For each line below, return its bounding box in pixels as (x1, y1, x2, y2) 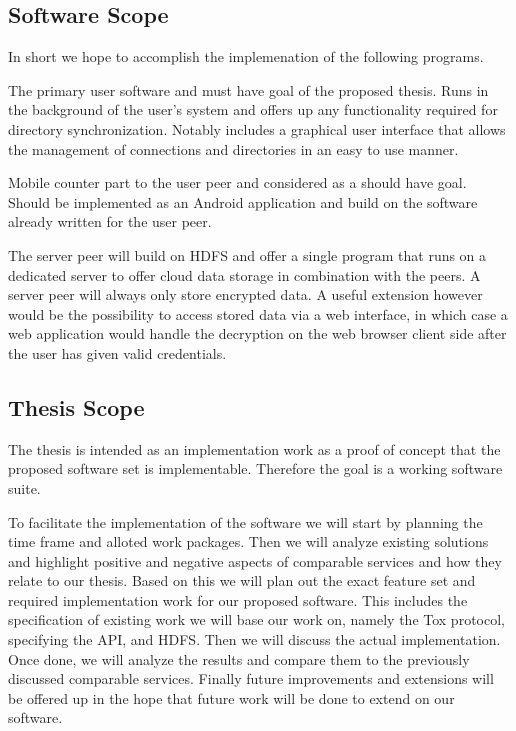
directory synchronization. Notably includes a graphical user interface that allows (8, 118, 506, 139)
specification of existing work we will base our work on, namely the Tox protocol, (8, 609, 505, 630)
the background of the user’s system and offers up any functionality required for (8, 99, 498, 120)
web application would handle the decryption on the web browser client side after (8, 323, 507, 344)
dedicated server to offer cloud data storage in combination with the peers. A (8, 264, 481, 285)
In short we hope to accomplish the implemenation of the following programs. (8, 46, 484, 67)
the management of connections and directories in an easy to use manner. (8, 138, 459, 159)
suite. (8, 477, 41, 498)
